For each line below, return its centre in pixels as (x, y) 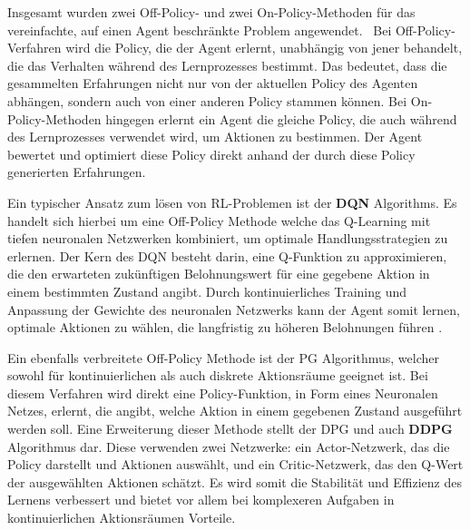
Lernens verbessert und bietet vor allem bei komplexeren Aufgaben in (201, 500)
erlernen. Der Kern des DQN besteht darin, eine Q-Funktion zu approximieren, (227, 255)
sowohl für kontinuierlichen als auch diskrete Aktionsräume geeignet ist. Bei (218, 375)
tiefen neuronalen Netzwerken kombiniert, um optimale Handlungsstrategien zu (228, 238)
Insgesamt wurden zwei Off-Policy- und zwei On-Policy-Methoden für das (211, 12)
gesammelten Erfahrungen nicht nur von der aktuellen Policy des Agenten (213, 83)
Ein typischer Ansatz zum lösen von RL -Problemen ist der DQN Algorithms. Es (232, 202)
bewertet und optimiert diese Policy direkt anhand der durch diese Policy (211, 154)
